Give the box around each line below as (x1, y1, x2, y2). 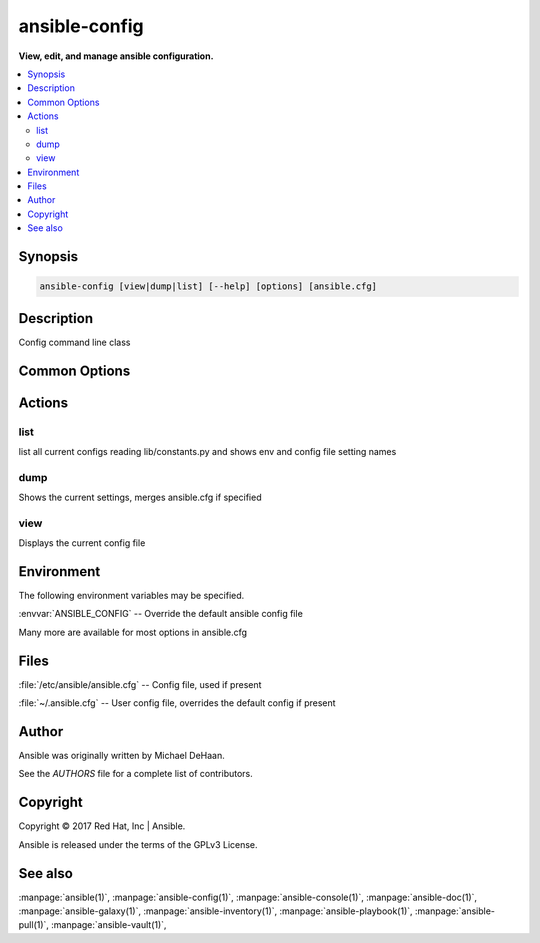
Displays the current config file (18, 537, 146, 549)
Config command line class (18, 336, 131, 348)
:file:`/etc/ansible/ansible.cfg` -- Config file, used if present (18, 678, 262, 690)
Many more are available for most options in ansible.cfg (18, 626, 248, 638)
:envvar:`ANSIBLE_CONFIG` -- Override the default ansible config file (18, 608, 304, 620)
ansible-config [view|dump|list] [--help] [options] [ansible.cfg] (39, 281, 378, 292)
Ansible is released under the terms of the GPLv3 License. (18, 838, 259, 850)
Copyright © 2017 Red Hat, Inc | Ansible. (18, 820, 186, 832)
